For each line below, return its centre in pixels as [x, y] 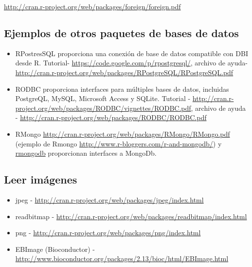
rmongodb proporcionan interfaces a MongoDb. [86, 153]
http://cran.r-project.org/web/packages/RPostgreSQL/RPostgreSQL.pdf [124, 72]
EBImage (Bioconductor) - [55, 249]
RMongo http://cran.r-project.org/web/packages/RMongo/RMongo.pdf [123, 133]
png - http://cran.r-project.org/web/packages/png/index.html [108, 233]
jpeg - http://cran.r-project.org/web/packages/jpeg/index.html [109, 199]
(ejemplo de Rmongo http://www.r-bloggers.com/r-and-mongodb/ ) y [118, 143]
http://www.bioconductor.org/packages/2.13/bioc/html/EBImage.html [122, 258]
